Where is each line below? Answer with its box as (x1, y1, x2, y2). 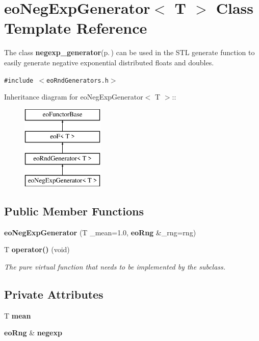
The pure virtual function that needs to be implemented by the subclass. (4, 261, 226, 272)
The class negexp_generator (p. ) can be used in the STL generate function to (4, 47, 255, 58)
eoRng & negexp (4, 327, 62, 338)
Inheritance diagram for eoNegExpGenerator (4, 91, 143, 102)
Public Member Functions (4, 203, 144, 218)
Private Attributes (4, 286, 103, 302)
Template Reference (4, 17, 147, 38)
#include (4, 77, 34, 84)
